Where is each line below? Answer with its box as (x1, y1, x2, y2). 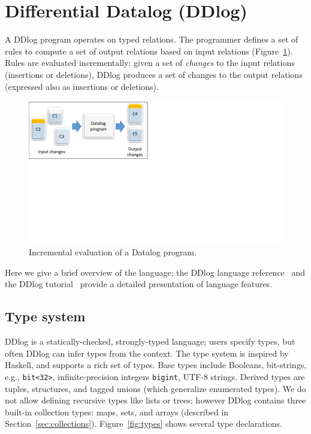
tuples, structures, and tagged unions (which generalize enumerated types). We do (5, 382, 306, 394)
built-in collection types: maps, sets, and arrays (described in (5, 405, 229, 418)
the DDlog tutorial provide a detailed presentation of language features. (5, 278, 273, 290)
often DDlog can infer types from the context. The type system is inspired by (5, 346, 289, 359)
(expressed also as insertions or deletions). (5, 80, 159, 92)
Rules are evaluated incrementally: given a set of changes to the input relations (5, 56, 295, 69)
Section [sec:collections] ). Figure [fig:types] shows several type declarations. (5, 417, 282, 430)
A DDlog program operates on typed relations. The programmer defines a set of (5, 33, 298, 46)
